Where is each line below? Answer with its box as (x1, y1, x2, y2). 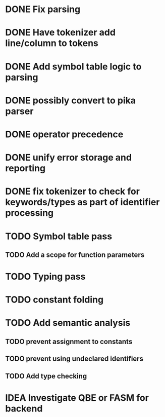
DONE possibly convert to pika (5, 95, 136, 106)
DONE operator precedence (5, 128, 124, 140)
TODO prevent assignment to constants (5, 337, 133, 346)
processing (5, 207, 54, 219)
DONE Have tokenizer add (5, 27, 116, 39)
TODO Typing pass (5, 271, 86, 282)
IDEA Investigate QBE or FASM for (5, 392, 149, 403)
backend (5, 403, 43, 414)
